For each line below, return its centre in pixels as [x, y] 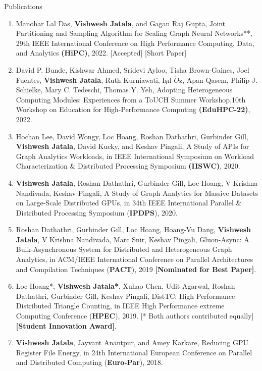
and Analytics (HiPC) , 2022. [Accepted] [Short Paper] [101, 53]
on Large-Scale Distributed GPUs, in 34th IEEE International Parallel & [129, 203]
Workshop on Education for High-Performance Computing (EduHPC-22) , [133, 109]
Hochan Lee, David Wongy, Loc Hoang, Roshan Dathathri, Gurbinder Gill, [132, 136]
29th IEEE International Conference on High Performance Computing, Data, [135, 43]
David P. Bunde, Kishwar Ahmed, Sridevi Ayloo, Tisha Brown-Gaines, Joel [133, 69]
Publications [23, 6]
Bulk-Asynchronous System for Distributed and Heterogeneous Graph [124, 249]
